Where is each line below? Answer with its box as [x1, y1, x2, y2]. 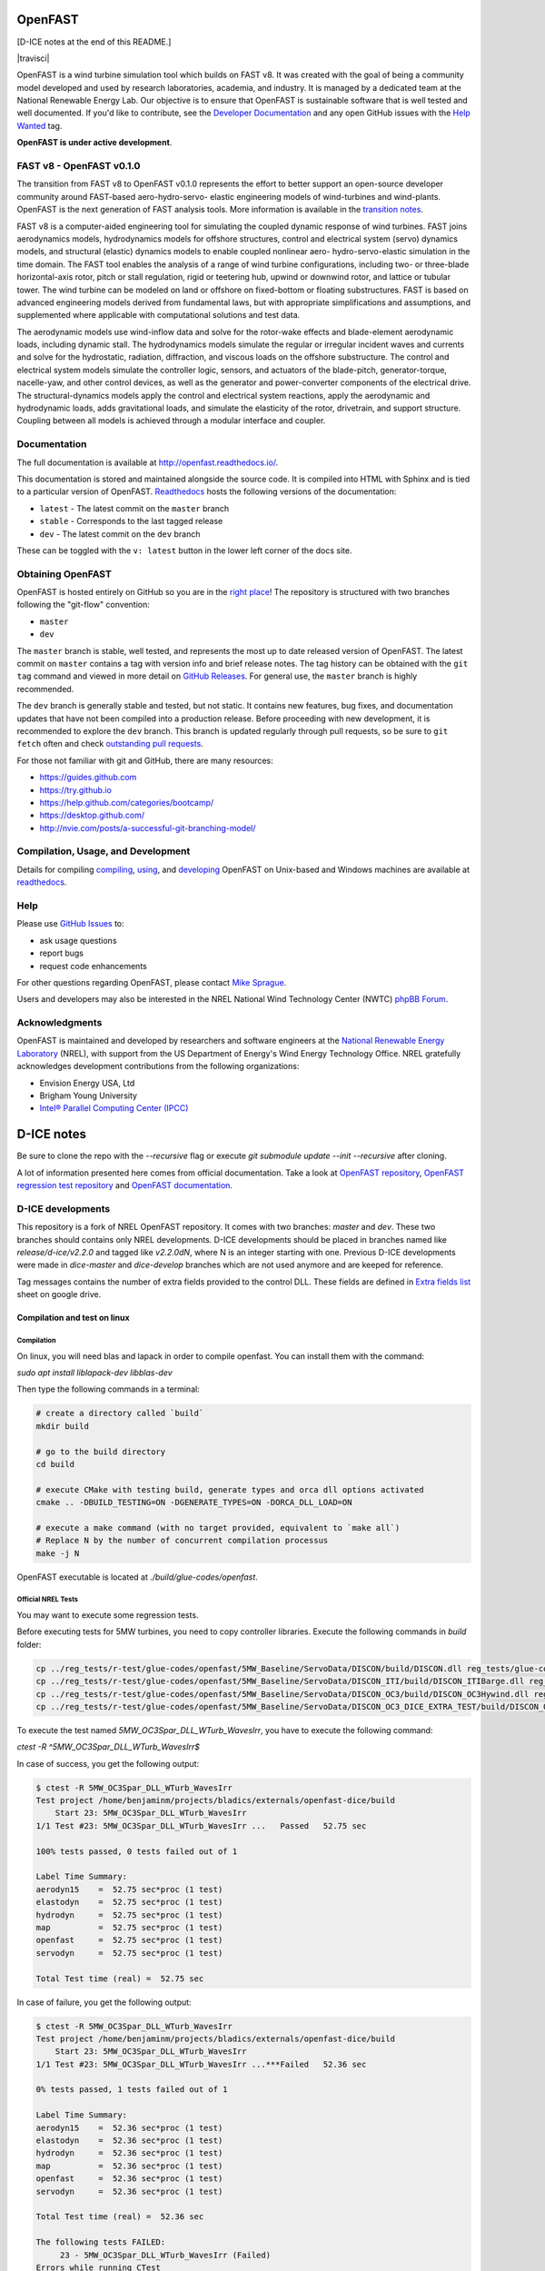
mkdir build [35, 1421, 90, 1431]
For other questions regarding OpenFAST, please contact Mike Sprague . [16, 977, 287, 987]
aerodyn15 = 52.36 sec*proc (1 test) [35, 2122, 223, 2133]
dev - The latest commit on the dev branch [39, 528, 201, 540]
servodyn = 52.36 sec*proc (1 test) [35, 2186, 223, 2197]
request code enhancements [39, 960, 147, 971]
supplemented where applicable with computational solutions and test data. [16, 310, 301, 321]
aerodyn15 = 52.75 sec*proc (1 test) [35, 1884, 223, 1894]
